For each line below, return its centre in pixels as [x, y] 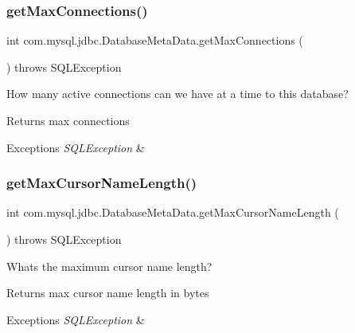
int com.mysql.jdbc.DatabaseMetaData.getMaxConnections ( [155, 40]
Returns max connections [68, 120]
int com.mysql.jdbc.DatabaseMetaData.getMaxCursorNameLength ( [173, 212]
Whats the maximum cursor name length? [109, 266]
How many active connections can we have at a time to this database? [177, 94]
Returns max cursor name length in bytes [108, 293]
